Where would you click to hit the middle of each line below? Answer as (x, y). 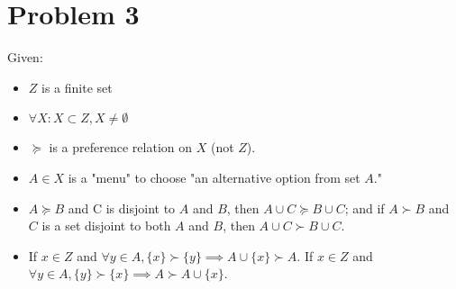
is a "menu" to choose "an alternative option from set (214, 177)
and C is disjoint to (122, 208)
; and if (365, 208)
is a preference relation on (121, 147)
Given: (25, 57)
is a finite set (77, 87)
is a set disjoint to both (106, 226)
